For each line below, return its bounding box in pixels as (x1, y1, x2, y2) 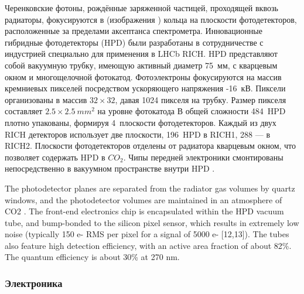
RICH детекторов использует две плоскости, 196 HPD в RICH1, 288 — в (5, 128, 271, 140)
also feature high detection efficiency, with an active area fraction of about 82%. (5, 239, 292, 251)
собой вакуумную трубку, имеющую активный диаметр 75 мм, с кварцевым (5, 59, 278, 71)
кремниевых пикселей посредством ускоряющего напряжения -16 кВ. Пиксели (5, 82, 286, 94)
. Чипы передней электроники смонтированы (123, 151, 283, 163)
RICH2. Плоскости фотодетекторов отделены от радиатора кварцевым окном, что (5, 139, 296, 152)
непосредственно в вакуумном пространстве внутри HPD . (5, 162, 215, 175)
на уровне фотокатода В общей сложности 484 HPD (97, 105, 286, 117)
